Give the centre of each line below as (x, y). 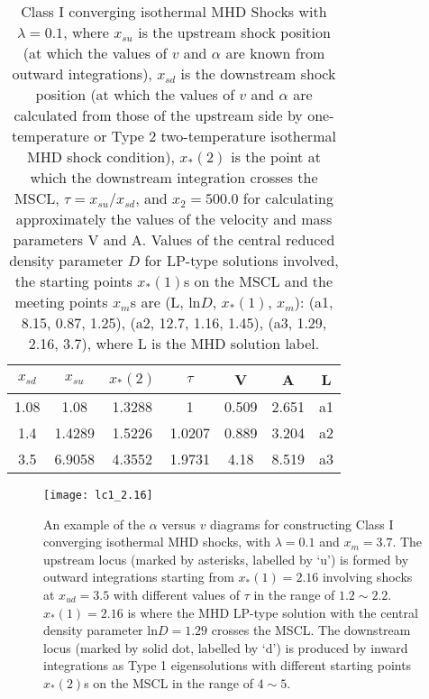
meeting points (61, 302)
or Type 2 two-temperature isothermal (215, 136)
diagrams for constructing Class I (302, 524)
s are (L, (157, 302)
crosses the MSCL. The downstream (311, 630)
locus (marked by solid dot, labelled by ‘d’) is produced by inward (226, 647)
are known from (275, 53)
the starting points (73, 281)
